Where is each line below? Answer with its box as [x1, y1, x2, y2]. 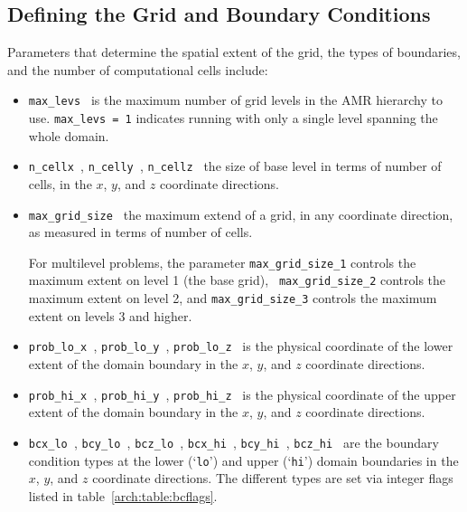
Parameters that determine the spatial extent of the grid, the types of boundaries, [7, 43, 461, 62]
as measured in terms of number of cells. [28, 223, 253, 242]
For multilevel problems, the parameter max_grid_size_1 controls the [28, 252, 416, 271]
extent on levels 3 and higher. [28, 306, 192, 325]
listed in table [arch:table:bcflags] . [28, 486, 218, 505]
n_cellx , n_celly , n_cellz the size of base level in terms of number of [28, 156, 442, 175]
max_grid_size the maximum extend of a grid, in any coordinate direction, [28, 204, 453, 223]
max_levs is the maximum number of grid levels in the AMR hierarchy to [28, 90, 443, 109]
